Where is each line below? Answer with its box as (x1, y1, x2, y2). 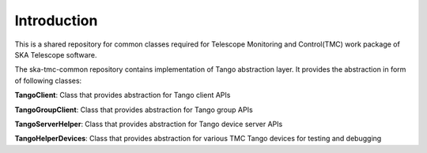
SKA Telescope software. (14, 50, 97, 59)
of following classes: (14, 76, 82, 85)
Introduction (14, 12, 98, 29)
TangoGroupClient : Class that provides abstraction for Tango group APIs (14, 105, 253, 114)
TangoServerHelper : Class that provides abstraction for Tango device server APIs (14, 119, 283, 129)
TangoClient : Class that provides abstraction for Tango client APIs (14, 91, 231, 100)
